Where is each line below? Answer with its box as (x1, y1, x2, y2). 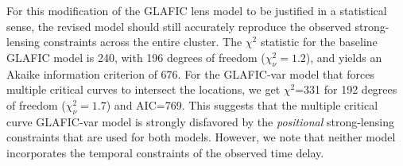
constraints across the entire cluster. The (43, 33, 242, 50)
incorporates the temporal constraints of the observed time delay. (6, 144, 324, 160)
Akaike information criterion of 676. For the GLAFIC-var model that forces (6, 65, 375, 82)
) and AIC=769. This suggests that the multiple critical (106, 96, 378, 113)
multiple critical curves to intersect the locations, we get (6, 81, 281, 98)
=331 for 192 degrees (295, 81, 397, 98)
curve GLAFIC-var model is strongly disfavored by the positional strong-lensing (6, 113, 394, 129)
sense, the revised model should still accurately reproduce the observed (6, 17, 351, 34)
